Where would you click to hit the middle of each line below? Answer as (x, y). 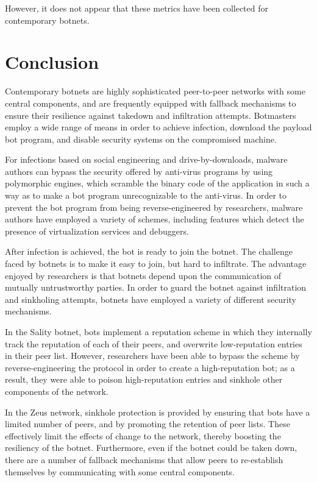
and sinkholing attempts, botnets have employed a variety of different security (151, 299)
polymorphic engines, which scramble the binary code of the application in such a (157, 183)
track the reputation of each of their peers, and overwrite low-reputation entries (154, 343)
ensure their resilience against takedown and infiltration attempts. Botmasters (151, 115)
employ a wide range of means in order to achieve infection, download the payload (158, 127)
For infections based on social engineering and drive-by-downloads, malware (146, 159)
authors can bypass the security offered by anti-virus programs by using (139, 171)
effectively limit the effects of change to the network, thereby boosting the (143, 435)
